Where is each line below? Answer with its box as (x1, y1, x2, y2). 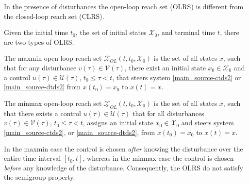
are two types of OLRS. (4, 36, 74, 47)
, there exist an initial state (124, 62, 206, 72)
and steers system (181, 118, 234, 128)
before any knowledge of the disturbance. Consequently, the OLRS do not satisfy (4, 162, 243, 172)
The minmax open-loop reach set (4, 98, 102, 108)
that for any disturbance (4, 62, 77, 72)
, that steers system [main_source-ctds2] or (112, 72, 241, 82)
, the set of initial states (75, 27, 147, 37)
